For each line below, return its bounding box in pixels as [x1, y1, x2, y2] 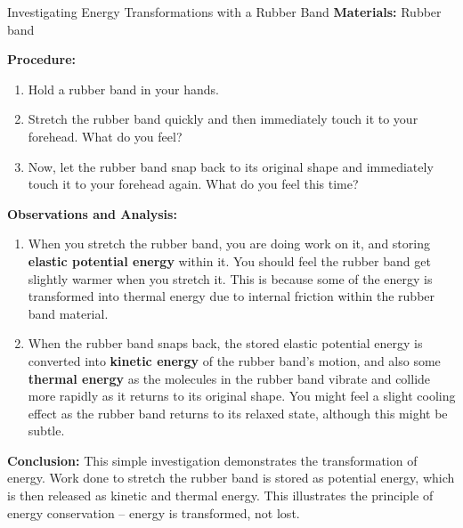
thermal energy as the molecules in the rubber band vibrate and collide [28, 369, 431, 387]
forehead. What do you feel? [28, 126, 183, 145]
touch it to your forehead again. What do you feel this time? [28, 175, 359, 193]
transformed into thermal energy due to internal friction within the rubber [28, 287, 435, 305]
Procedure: [7, 50, 77, 69]
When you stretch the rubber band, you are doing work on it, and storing [28, 234, 430, 253]
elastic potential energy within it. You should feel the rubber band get [28, 251, 431, 270]
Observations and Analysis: [7, 204, 177, 223]
